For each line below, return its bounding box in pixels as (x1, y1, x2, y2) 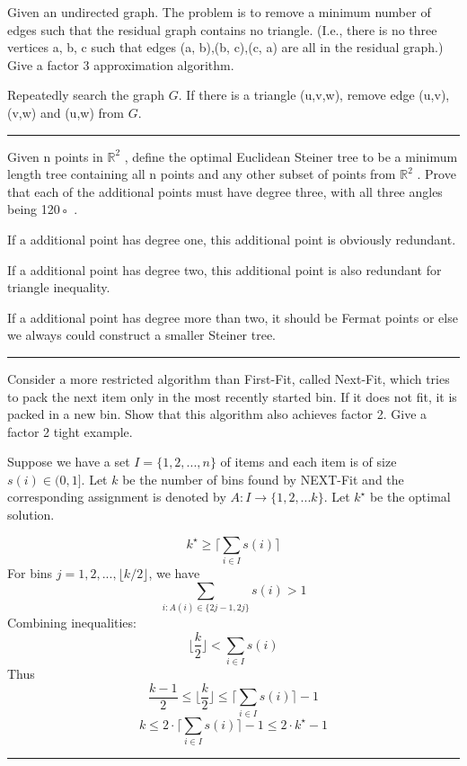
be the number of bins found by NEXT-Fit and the (122, 469, 404, 488)
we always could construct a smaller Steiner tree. (7, 325, 277, 344)
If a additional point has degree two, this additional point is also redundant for (7, 260, 442, 279)
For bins (7, 563, 53, 582)
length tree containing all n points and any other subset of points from (7, 165, 396, 183)
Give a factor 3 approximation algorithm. (7, 55, 234, 74)
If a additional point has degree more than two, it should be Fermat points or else (7, 307, 458, 326)
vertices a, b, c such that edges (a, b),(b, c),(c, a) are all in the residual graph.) (7, 38, 444, 57)
